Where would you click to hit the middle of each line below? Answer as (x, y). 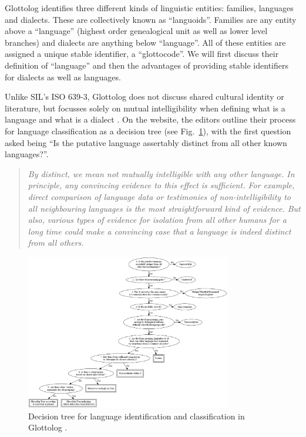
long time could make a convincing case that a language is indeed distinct (159, 231)
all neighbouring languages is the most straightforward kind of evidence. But (164, 208)
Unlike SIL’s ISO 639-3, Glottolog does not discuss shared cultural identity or (144, 96)
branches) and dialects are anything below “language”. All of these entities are (145, 42)
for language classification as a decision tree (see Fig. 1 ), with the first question (148, 131)
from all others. (56, 243)
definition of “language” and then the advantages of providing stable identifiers (147, 65)
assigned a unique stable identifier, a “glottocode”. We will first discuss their (142, 54)
